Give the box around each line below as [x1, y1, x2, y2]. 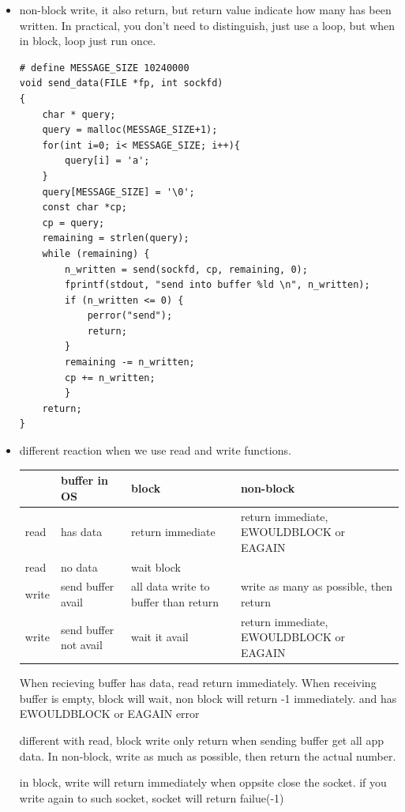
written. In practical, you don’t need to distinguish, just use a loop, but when [19, 17, 396, 33]
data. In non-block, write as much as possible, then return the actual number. [19, 747, 396, 764]
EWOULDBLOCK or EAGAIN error [19, 705, 200, 722]
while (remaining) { [42, 247, 150, 259]
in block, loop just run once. [19, 32, 156, 49]
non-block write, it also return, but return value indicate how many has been [19, 2, 392, 17]
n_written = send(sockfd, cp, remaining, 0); [65, 263, 308, 275]
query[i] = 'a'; [65, 155, 150, 167]
